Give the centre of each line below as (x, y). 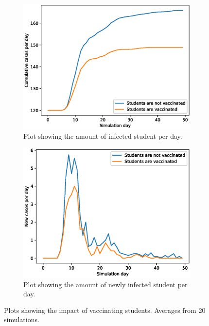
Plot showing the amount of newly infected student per (105, 284)
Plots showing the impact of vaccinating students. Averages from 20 (105, 310)
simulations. (22, 319)
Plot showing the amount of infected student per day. (103, 136)
